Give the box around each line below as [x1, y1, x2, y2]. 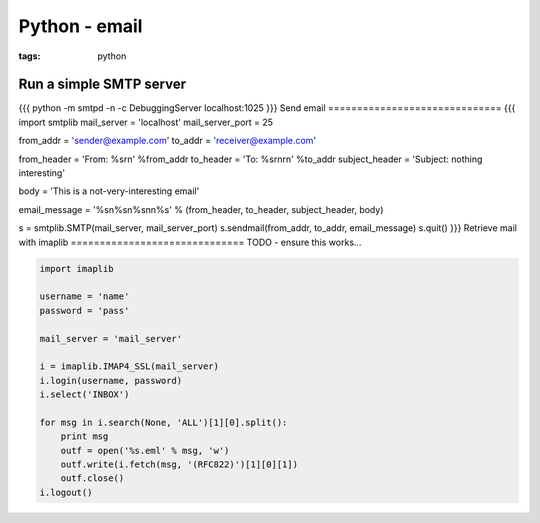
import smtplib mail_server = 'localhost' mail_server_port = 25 [18, 116, 274, 128]
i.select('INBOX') [39, 389, 130, 400]
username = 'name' [39, 291, 130, 302]
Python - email [18, 15, 143, 37]
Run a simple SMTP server [18, 76, 187, 93]
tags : [18, 50, 41, 62]
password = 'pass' [39, 305, 130, 316]
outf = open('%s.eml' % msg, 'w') [60, 445, 230, 456]
